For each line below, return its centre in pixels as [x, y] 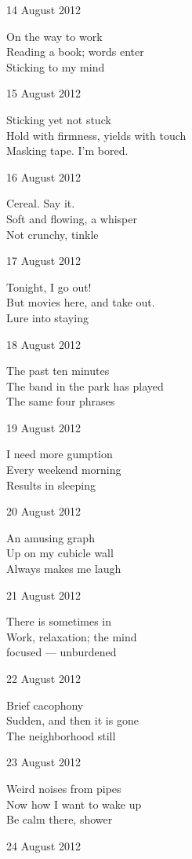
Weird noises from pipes [64, 788]
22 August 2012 [43, 678]
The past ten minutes [58, 371]
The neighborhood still [61, 735]
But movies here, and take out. [81, 302]
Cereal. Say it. [41, 203]
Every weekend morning [64, 470]
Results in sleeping [51, 485]
